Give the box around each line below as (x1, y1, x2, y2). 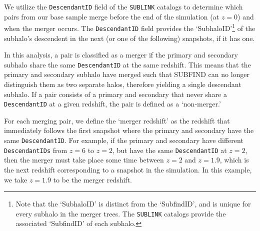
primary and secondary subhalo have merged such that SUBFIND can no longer (4, 69, 250, 79)
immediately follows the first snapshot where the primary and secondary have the (4, 125, 254, 135)
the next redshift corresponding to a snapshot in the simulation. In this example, (4, 164, 252, 174)
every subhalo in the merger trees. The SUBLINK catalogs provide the (15, 208, 226, 218)
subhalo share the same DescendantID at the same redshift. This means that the (4, 59, 251, 69)
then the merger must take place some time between (4, 154, 164, 165)
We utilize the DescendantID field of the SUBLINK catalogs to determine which (4, 1, 243, 11)
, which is (219, 154, 249, 165)
